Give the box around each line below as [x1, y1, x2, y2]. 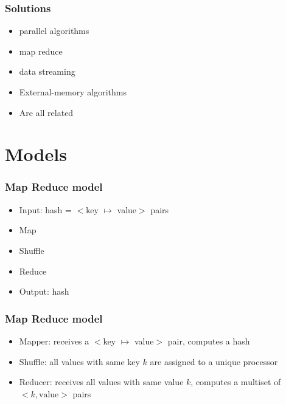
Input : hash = [19, 203, 72, 216]
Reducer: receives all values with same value [19, 375, 184, 388]
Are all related [19, 106, 74, 118]
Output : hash [19, 285, 69, 298]
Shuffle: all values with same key [19, 355, 140, 368]
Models [5, 142, 67, 166]
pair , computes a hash [167, 334, 250, 347]
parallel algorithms [19, 24, 89, 37]
